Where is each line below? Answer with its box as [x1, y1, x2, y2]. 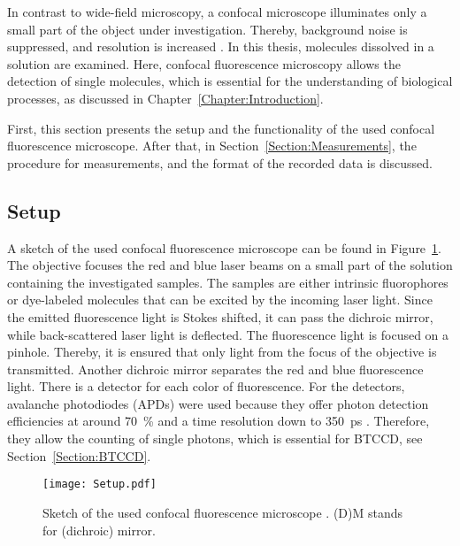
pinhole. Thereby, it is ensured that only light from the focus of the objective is [7, 342, 437, 361]
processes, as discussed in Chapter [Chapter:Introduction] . [7, 88, 324, 107]
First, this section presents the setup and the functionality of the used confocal [7, 119, 435, 137]
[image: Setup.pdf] [42, 478, 157, 491]
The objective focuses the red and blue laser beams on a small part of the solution [7, 256, 453, 274]
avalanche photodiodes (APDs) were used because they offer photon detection [7, 394, 429, 412]
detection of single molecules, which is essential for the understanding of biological [7, 72, 453, 90]
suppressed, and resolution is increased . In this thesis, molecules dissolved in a [7, 37, 434, 56]
